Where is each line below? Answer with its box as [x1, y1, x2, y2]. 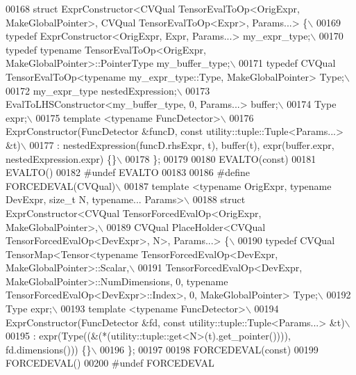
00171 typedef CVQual [239, 56, 336, 70]
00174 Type [287, 97, 337, 111]
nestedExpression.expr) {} [6, 151, 117, 166]
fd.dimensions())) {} [6, 342, 92, 356]
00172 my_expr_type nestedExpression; [6, 83, 177, 97]
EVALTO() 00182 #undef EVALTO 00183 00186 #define [6, 165, 250, 179]
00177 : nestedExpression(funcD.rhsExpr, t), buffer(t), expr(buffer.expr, [29, 137, 334, 152]
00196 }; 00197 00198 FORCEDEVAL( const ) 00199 [100, 342, 319, 356]
